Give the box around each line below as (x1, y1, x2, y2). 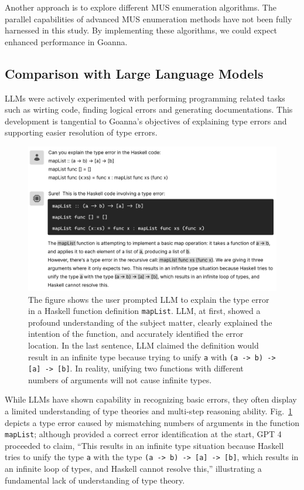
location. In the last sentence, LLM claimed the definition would (28, 339, 259, 351)
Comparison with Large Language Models (5, 64, 264, 82)
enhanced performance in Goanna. (5, 35, 128, 48)
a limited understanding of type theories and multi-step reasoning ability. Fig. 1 (5, 405, 293, 417)
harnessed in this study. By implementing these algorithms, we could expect (5, 24, 278, 36)
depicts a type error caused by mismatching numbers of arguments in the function (5, 416, 300, 428)
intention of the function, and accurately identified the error (28, 327, 244, 340)
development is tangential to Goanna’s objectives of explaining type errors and (5, 114, 287, 127)
